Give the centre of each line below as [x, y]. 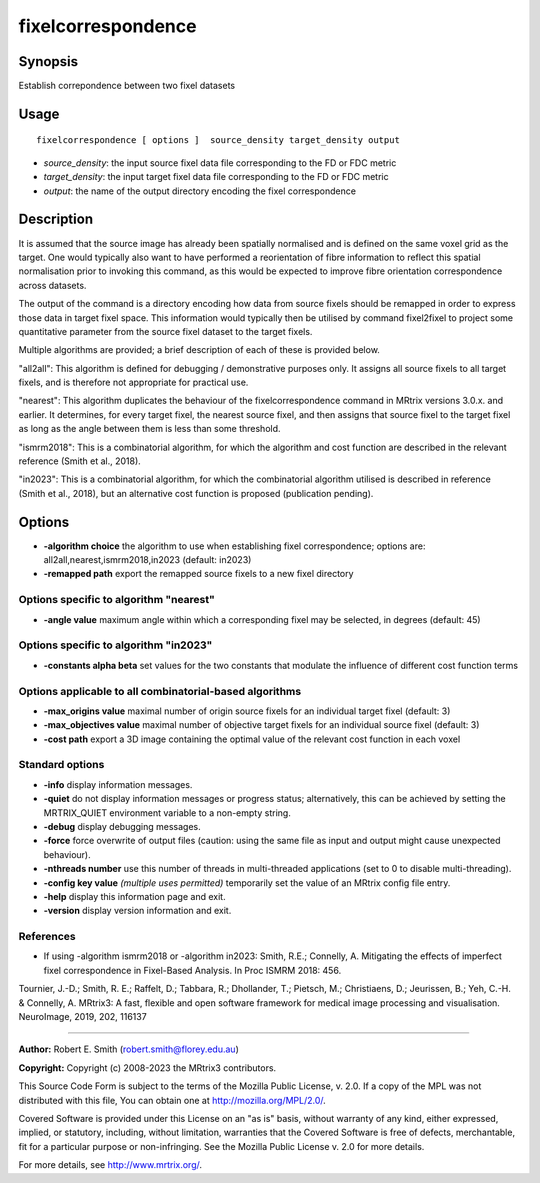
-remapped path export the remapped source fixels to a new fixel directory [198, 574]
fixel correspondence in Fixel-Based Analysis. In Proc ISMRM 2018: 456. [192, 970]
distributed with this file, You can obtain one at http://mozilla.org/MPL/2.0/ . [172, 1100]
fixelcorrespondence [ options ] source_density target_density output [218, 140]
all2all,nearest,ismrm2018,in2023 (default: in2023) [147, 560]
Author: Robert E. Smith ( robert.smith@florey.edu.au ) [128, 1049]
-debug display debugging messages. [122, 826]
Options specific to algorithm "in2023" [115, 645]
